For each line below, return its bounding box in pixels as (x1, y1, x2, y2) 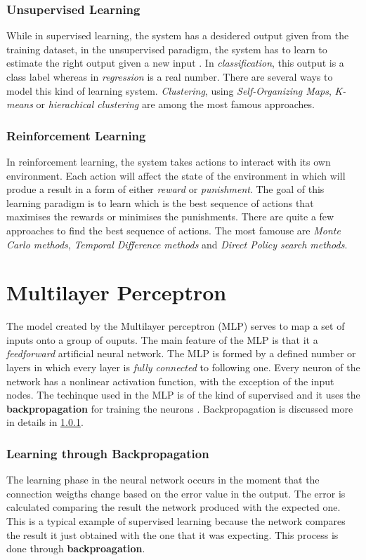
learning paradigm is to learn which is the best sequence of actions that (6, 195, 314, 210)
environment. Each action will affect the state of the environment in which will (6, 168, 346, 182)
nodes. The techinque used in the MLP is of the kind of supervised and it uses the (6, 387, 360, 402)
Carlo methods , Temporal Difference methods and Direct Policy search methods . (6, 236, 348, 251)
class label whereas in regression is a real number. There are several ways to (6, 69, 333, 84)
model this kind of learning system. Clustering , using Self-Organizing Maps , (6, 83, 332, 98)
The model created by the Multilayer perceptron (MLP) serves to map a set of (6, 319, 345, 333)
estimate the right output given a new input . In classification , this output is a (6, 55, 344, 70)
